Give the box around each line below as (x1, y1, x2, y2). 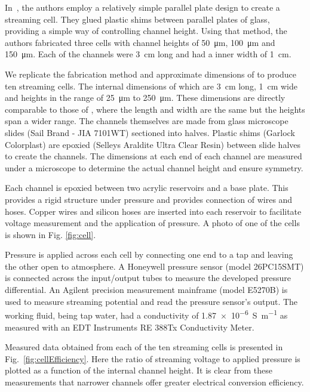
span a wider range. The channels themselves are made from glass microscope (5, 115, 288, 127)
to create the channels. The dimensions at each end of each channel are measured (5, 150, 302, 162)
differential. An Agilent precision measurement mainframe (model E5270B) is (5, 283, 288, 296)
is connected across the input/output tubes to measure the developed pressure (5, 271, 291, 284)
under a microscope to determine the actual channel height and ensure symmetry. (5, 161, 303, 174)
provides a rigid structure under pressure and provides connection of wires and (5, 193, 293, 205)
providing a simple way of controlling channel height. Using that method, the (5, 24, 287, 37)
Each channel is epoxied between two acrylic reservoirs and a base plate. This (5, 181, 288, 194)
